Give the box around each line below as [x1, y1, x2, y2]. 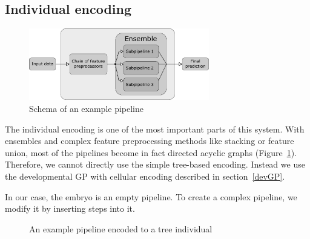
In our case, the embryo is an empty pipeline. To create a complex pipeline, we [5, 190, 297, 203]
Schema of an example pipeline [29, 102, 143, 114]
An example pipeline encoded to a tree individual [29, 222, 213, 235]
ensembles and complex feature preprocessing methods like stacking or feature [5, 134, 294, 147]
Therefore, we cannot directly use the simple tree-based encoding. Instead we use [5, 158, 305, 171]
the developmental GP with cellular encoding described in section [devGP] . [5, 169, 285, 182]
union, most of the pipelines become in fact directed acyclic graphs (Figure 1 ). [5, 146, 297, 159]
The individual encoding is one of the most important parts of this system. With [5, 122, 305, 135]
